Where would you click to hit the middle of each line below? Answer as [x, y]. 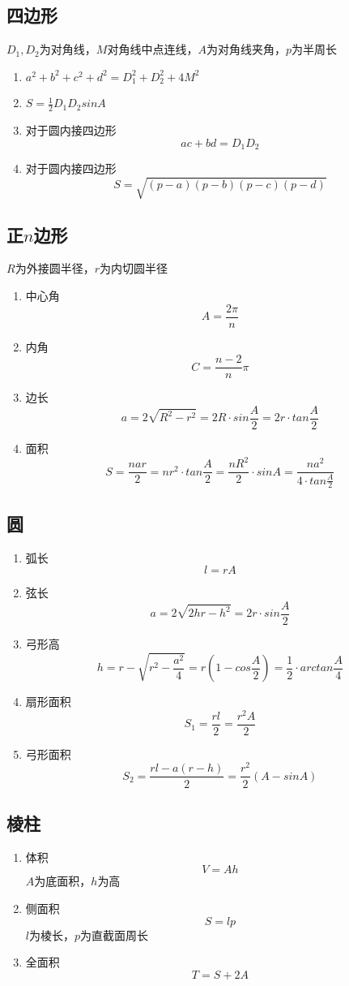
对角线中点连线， [153, 49]
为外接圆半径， [55, 268]
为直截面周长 [115, 934]
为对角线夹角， [246, 49]
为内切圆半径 [133, 268]
